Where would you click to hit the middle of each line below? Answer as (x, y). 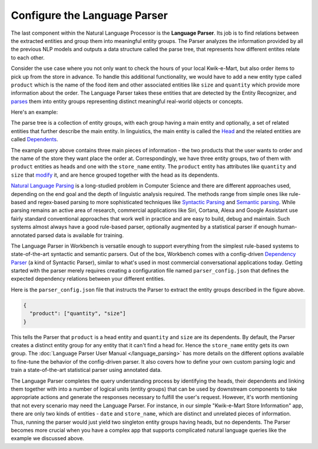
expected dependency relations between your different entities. (88, 279)
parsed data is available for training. (80, 235)
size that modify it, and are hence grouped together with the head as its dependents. (115, 175)
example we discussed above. (48, 438)
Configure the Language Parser (89, 15)
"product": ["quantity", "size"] (78, 314)
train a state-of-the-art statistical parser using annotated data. (86, 370)
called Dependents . (34, 139)
